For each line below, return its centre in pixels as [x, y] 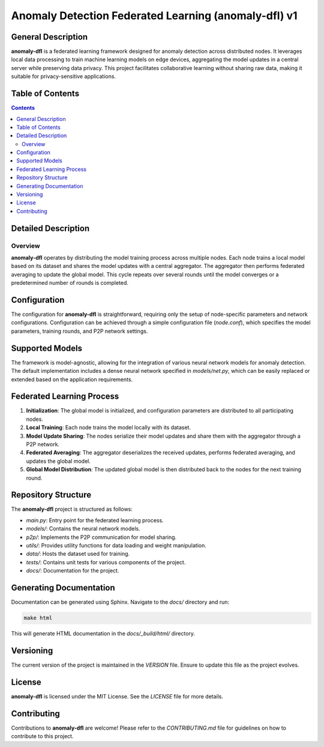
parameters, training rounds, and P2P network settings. [79, 331]
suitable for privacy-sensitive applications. [64, 76]
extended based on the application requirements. [72, 379]
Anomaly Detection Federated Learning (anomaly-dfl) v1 [154, 16]
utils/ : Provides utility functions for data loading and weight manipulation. [116, 546]
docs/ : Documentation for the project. [73, 571]
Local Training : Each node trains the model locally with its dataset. [109, 427]
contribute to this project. [42, 736]
